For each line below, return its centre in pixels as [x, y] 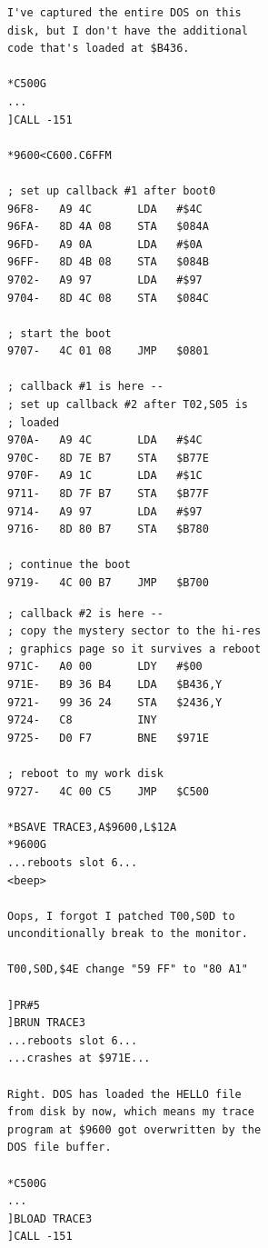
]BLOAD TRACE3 [50, 1218]
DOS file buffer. [60, 1148]
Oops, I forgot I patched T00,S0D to [121, 916]
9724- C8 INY [82, 720]
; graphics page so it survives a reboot [134, 649]
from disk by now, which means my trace [131, 1112]
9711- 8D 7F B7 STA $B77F [108, 494]
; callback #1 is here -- [85, 387]
